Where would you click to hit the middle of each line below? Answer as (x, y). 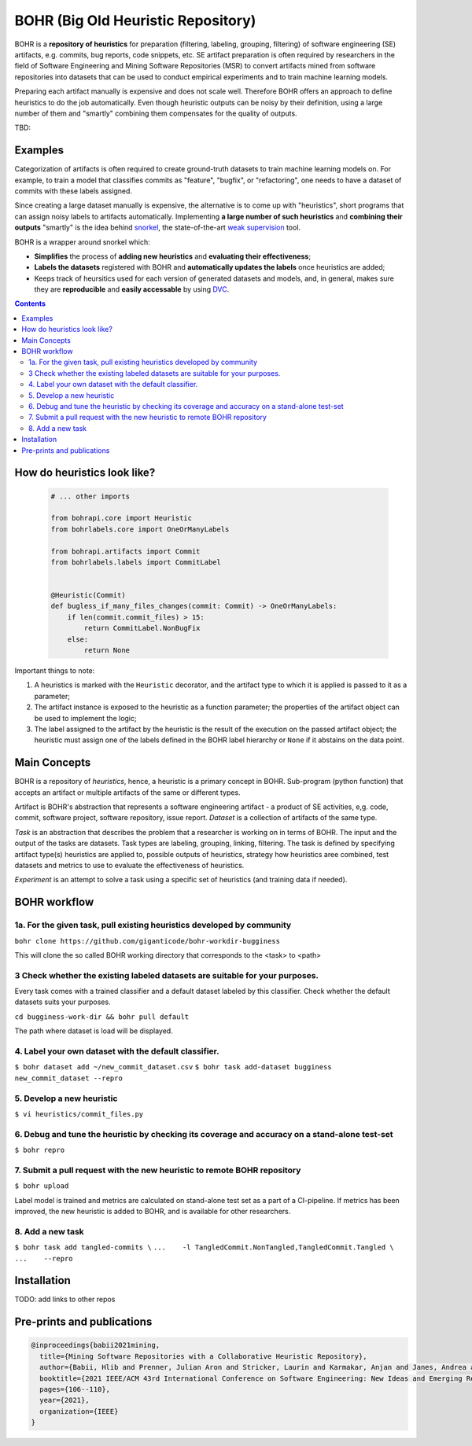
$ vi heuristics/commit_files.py (79, 1114)
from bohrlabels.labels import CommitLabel (136, 562)
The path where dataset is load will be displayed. (94, 1031)
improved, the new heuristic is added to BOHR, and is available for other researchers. (153, 1211)
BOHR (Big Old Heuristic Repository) (135, 20)
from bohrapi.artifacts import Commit (125, 551)
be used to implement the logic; (85, 718)
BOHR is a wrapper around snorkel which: (83, 242)
